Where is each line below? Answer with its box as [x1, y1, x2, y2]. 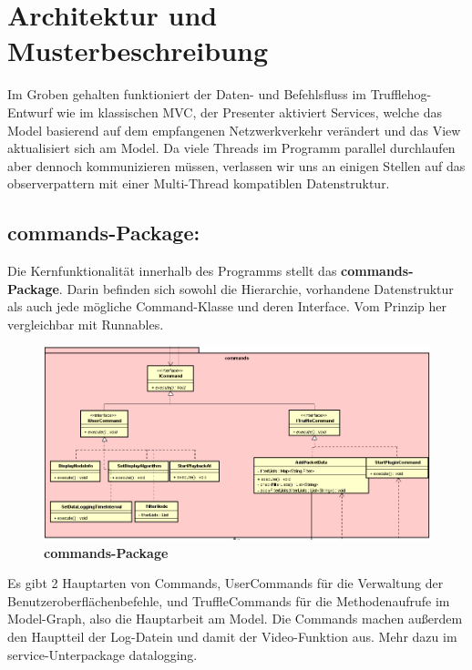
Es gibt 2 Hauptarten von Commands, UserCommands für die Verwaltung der [7, 574, 444, 593]
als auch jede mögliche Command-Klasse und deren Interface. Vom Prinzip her [7, 297, 447, 316]
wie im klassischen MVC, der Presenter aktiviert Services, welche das [56, 102, 443, 121]
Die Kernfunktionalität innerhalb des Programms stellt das [7, 261, 337, 280]
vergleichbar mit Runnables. [7, 314, 164, 333]
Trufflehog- [370, 85, 432, 104]
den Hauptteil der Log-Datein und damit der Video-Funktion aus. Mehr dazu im [7, 627, 457, 646]
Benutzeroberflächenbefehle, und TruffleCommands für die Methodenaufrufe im [7, 591, 450, 610]
